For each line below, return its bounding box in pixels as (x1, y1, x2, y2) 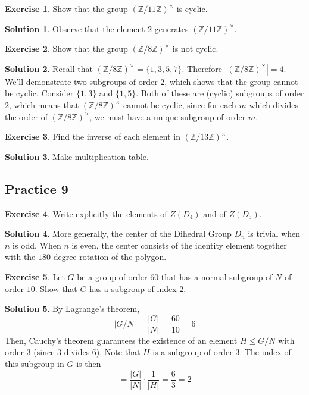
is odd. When (13, 239, 61, 251)
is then (76, 357, 101, 369)
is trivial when (248, 227, 301, 240)
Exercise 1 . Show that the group (5, 2, 128, 14)
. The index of (239, 346, 291, 358)
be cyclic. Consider (5, 87, 74, 99)
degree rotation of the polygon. (53, 250, 167, 263)
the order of (5, 110, 48, 123)
